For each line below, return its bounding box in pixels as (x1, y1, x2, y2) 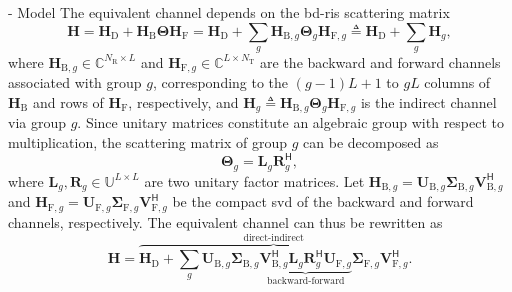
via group (8, 112, 67, 133)
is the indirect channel (360, 92, 497, 113)
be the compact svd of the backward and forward (172, 191, 474, 212)
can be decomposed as (303, 132, 439, 153)
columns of (424, 72, 491, 93)
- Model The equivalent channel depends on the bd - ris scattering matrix (8, 2, 450, 22)
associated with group (8, 72, 142, 93)
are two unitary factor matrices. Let (144, 170, 365, 191)
